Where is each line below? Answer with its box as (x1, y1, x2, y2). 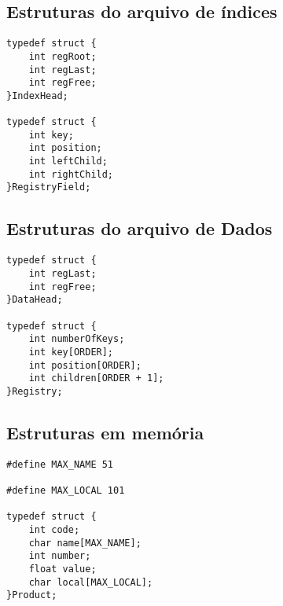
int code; (28, 523, 80, 535)
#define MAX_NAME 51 (6, 458, 114, 470)
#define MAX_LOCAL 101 (6, 485, 125, 497)
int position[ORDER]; (28, 359, 141, 371)
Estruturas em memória (6, 420, 204, 444)
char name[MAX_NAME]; (28, 537, 141, 549)
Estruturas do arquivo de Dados (6, 216, 273, 241)
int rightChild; (28, 168, 114, 180)
